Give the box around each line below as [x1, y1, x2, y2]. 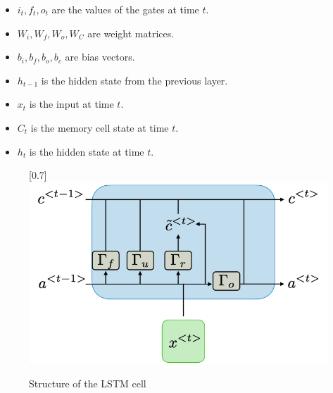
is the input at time [29, 96, 114, 111]
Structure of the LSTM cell [29, 375, 146, 390]
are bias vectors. [65, 49, 135, 64]
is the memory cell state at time [30, 120, 169, 135]
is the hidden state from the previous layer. [41, 73, 228, 87]
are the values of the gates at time [51, 2, 199, 16]
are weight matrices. [87, 25, 175, 40]
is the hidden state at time [29, 144, 144, 158]
